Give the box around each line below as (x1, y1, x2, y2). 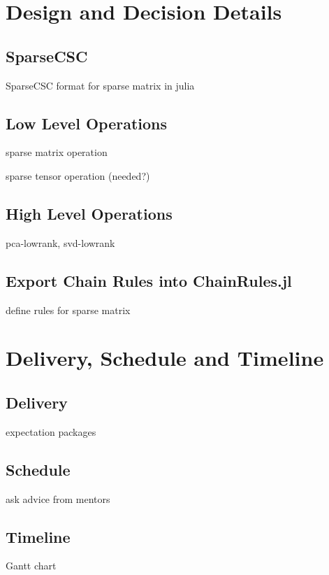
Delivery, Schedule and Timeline (6, 343, 324, 372)
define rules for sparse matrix (6, 302, 131, 317)
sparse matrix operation (6, 145, 108, 159)
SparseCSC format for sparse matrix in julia (6, 78, 195, 92)
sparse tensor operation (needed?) (6, 168, 150, 183)
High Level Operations (6, 202, 173, 224)
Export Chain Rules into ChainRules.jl (6, 269, 292, 291)
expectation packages (6, 424, 96, 439)
